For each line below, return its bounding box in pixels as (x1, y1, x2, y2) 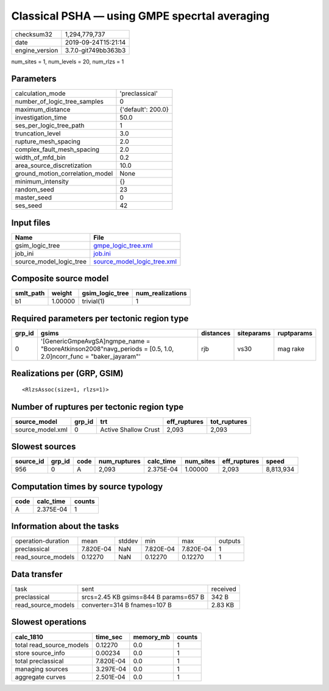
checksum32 (15, 30, 53, 38)
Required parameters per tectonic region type (11, 313, 189, 323)
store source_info (15, 648, 65, 657)
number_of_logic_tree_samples (15, 98, 104, 106)
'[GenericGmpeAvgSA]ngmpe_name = (40, 337, 150, 345)
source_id (15, 457, 44, 466)
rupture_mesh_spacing (15, 137, 80, 146)
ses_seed (15, 201, 43, 210)
